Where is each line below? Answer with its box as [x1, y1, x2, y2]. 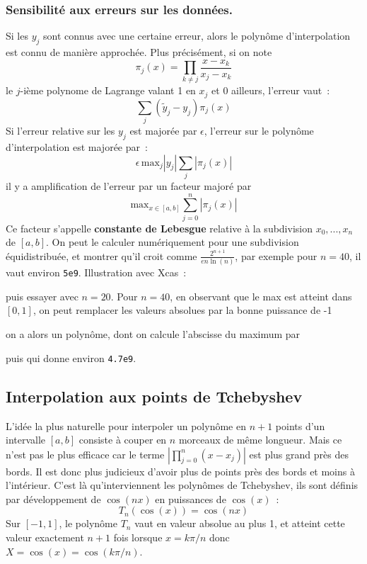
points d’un [275, 418, 325, 433]
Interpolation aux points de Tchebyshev [6, 385, 303, 407]
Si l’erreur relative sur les [6, 123, 115, 138]
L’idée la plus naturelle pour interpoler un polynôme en [6, 418, 246, 433]
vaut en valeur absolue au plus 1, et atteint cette [134, 516, 345, 531]
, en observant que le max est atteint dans [170, 288, 352, 303]
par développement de [6, 491, 101, 506]
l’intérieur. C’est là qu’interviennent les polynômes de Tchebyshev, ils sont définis [6, 478, 359, 492]
